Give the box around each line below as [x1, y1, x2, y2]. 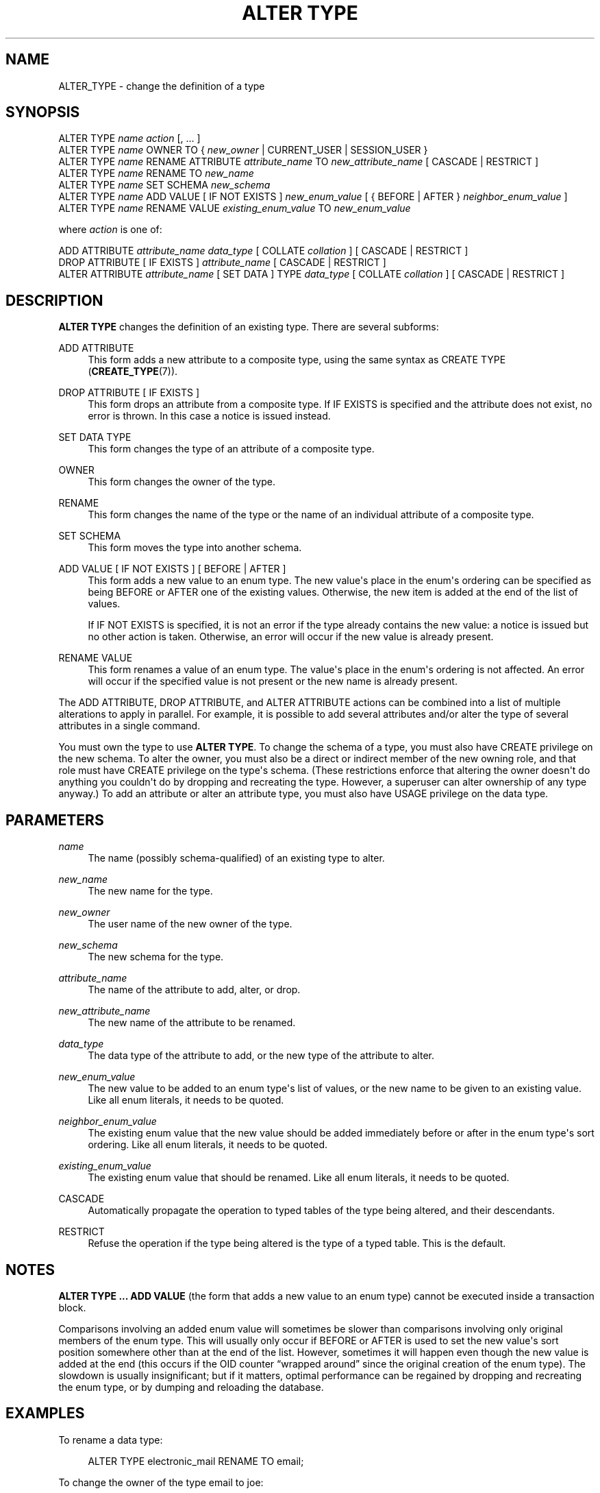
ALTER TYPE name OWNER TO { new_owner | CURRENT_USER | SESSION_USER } [58, 144, 428, 156]
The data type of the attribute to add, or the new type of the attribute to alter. [88, 1049, 434, 1062]
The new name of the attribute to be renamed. [88, 1017, 296, 1029]
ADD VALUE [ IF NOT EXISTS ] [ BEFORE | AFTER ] [58, 563, 286, 575]
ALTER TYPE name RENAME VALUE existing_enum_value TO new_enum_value [58, 202, 411, 215]
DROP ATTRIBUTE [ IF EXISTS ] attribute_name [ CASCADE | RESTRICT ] [58, 256, 386, 269]
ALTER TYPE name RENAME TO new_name [58, 167, 254, 180]
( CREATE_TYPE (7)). [88, 365, 178, 378]
